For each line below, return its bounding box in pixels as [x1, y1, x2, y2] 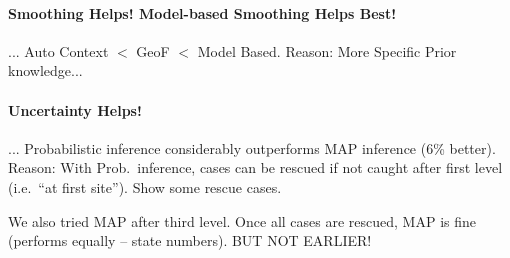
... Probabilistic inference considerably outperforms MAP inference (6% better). [8, 137, 496, 158]
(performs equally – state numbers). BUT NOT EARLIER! [8, 230, 372, 251]
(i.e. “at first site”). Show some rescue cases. [8, 176, 282, 197]
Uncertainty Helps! [8, 99, 142, 120]
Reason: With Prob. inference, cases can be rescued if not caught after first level [8, 157, 503, 178]
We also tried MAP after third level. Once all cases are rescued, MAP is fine [8, 210, 476, 231]
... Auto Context [8, 40, 109, 61]
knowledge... [8, 60, 83, 81]
